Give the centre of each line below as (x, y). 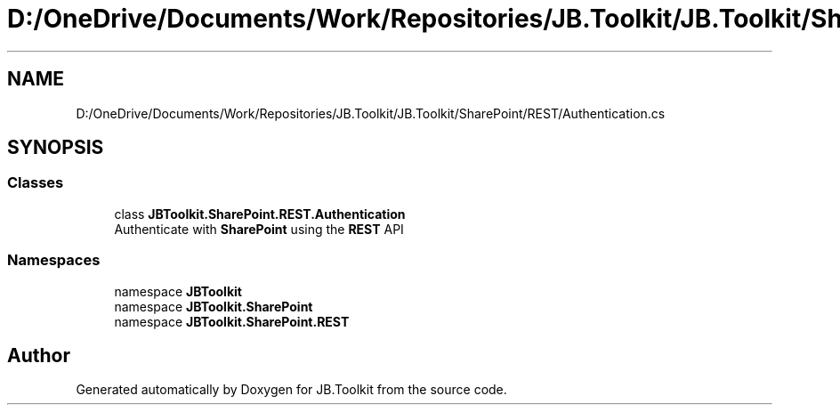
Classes (36, 183)
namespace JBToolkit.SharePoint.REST (232, 321)
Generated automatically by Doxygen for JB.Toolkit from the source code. (291, 390)
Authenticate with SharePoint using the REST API (259, 229)
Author (39, 355)
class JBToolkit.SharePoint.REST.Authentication (260, 214)
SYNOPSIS (56, 148)
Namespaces (54, 260)
